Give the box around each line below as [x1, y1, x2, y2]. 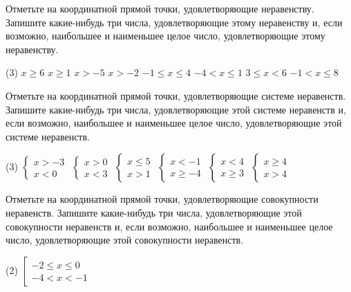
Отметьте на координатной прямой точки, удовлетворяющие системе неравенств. [6, 88, 346, 102]
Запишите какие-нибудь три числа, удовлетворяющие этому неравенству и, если [6, 15, 343, 29]
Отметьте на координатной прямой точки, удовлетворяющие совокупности [6, 192, 319, 206]
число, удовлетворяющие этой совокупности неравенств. [6, 232, 244, 247]
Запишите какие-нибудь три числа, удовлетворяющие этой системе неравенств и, [6, 102, 346, 116]
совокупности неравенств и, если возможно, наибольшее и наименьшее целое [6, 219, 333, 233]
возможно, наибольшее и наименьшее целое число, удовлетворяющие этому [6, 28, 325, 43]
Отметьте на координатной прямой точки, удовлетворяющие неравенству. [6, 1, 314, 15]
